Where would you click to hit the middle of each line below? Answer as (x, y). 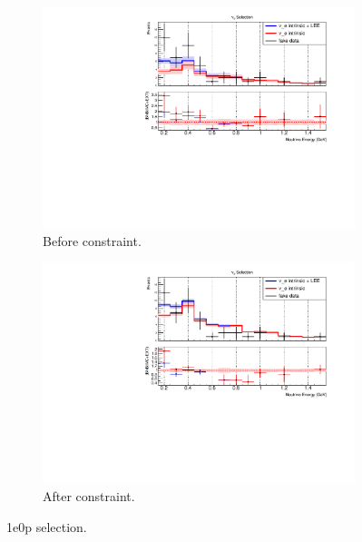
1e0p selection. (47, 526)
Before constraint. (92, 240)
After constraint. (89, 496)
